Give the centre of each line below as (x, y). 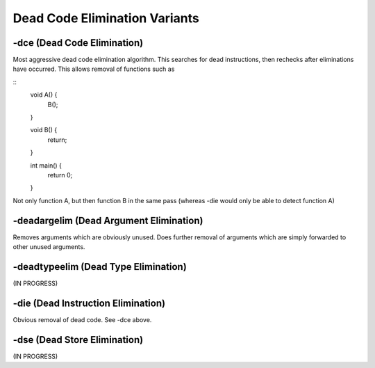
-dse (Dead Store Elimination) (78, 340)
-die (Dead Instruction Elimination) (89, 303)
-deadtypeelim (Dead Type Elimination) (100, 267)
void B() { (44, 130)
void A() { (44, 95)
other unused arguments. (49, 247)
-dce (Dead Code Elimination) (78, 43)
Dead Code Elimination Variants (106, 18)
